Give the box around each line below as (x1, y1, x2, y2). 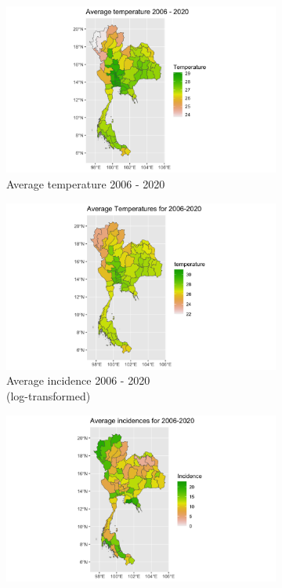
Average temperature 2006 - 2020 (6, 175, 165, 192)
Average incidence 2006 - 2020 (6, 372, 150, 389)
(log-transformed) (6, 388, 91, 404)
